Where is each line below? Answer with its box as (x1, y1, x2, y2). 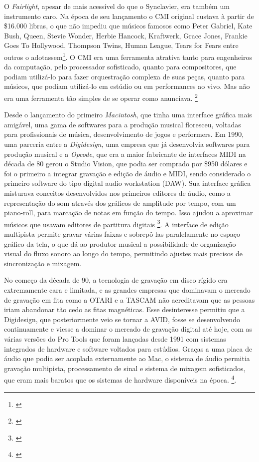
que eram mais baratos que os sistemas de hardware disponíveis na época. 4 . (4, 373, 237, 385)
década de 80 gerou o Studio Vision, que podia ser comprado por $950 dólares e (4, 158, 248, 169)
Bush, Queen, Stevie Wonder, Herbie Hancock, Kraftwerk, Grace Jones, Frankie (4, 30, 248, 40)
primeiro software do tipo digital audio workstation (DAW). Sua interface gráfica (4, 178, 251, 188)
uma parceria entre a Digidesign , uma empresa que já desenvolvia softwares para (4, 139, 250, 149)
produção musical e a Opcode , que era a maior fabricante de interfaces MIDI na (4, 148, 246, 159)
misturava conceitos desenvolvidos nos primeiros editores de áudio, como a (4, 188, 231, 198)
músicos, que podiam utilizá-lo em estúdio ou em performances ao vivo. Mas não (4, 81, 250, 91)
